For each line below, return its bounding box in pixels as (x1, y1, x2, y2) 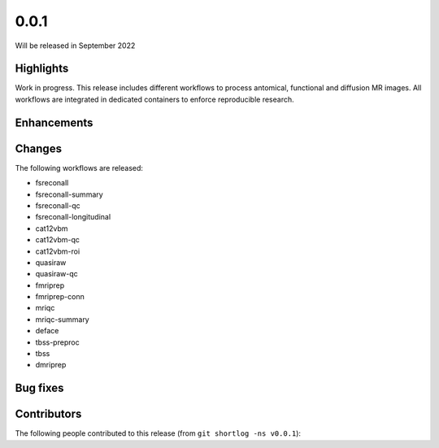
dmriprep (35, 360, 67, 370)
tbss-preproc (35, 337, 80, 347)
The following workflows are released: (15, 163, 144, 172)
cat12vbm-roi (35, 246, 80, 256)
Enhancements (15, 115, 93, 129)
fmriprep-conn (35, 292, 85, 302)
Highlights (15, 62, 69, 76)
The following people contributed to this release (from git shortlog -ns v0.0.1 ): (15, 428, 301, 438)
